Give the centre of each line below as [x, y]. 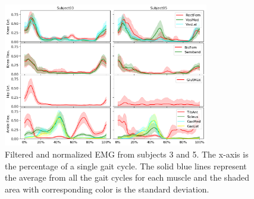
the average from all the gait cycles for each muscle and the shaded [127, 177]
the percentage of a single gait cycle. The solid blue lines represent [126, 166]
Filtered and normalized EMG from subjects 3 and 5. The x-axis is [127, 154]
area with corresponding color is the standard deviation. [107, 189]
